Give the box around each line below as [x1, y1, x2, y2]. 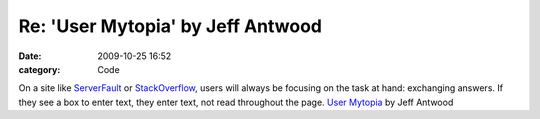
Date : [18, 50, 42, 62]
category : [18, 63, 61, 75]
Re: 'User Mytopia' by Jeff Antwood [18, 15, 322, 37]
